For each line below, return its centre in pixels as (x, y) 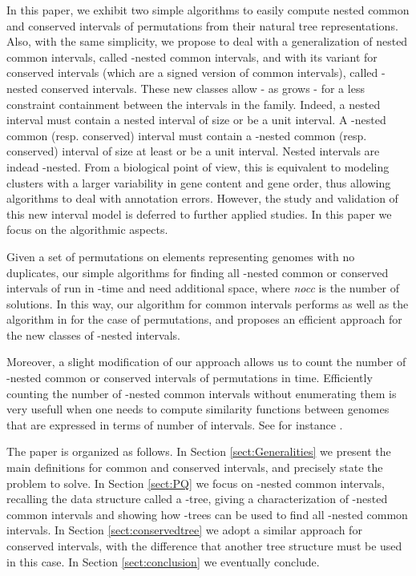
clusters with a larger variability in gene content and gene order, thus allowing (199, 182)
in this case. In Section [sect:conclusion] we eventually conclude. (163, 561)
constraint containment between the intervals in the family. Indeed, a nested (194, 104)
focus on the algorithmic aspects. (87, 230)
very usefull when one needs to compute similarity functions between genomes (198, 409)
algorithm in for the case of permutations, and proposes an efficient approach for (204, 319)
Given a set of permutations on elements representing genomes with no (181, 256)
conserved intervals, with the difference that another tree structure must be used (204, 546)
